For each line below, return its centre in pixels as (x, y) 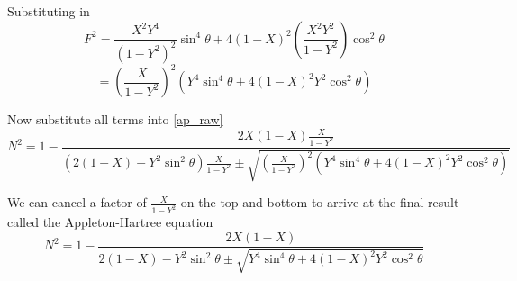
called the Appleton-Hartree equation (110, 222)
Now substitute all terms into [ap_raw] (115, 119)
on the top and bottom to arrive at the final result (320, 202)
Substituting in (49, 11)
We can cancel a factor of (77, 202)
